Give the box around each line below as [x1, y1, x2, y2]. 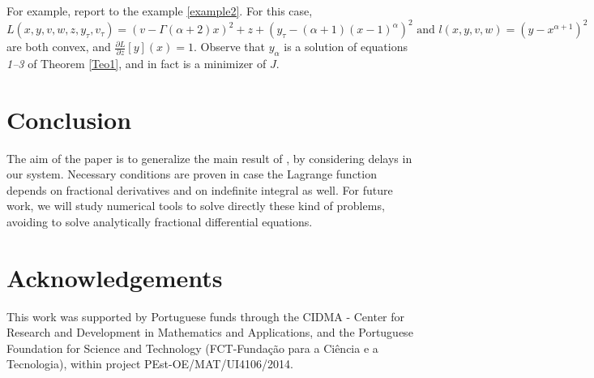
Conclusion [6, 102, 132, 135]
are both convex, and [6, 38, 111, 55]
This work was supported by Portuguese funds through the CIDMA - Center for [6, 307, 405, 324]
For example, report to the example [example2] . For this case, [6, 2, 313, 19]
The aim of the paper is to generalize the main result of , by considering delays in [6, 149, 412, 166]
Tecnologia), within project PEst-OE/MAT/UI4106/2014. [6, 355, 293, 372]
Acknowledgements [6, 260, 223, 294]
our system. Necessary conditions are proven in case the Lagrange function [6, 165, 377, 183]
